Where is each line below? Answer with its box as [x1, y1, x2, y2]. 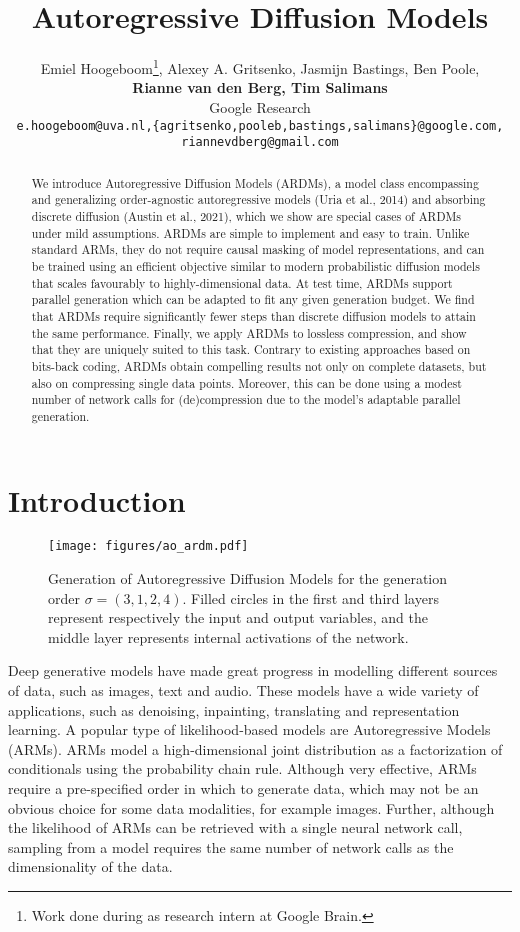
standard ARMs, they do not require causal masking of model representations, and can [31, 241, 485, 258]
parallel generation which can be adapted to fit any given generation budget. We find [31, 291, 475, 308]
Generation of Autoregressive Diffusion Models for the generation [48, 568, 448, 589]
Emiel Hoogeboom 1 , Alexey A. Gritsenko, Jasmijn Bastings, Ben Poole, [40, 55, 480, 78]
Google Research [209, 96, 311, 117]
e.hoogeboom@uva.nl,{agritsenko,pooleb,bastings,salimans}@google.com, [16, 118, 504, 133]
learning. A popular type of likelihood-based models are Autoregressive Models [8, 719, 491, 740]
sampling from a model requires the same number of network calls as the [8, 836, 454, 857]
